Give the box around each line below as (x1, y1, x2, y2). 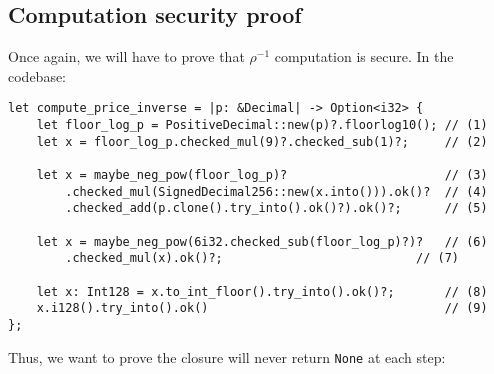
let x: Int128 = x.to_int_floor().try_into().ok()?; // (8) (36, 284, 488, 299)
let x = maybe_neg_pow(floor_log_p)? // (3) (36, 168, 488, 183)
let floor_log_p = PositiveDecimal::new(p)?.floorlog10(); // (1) (36, 118, 488, 133)
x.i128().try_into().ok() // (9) (36, 301, 488, 316)
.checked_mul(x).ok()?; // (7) (65, 251, 460, 266)
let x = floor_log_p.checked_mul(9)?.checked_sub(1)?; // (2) (36, 134, 488, 149)
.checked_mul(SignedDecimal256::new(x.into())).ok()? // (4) (65, 184, 488, 199)
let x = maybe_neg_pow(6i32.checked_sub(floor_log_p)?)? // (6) (36, 234, 488, 249)
